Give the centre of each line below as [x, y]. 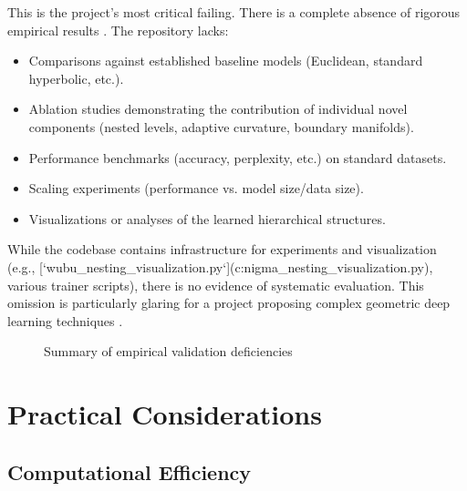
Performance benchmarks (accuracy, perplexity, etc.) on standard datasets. [238, 157]
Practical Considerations [165, 414]
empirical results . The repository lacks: [118, 30]
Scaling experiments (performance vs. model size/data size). [196, 188]
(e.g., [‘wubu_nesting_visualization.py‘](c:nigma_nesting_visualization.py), [220, 266]
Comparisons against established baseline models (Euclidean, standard [226, 61]
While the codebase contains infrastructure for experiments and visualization [222, 249]
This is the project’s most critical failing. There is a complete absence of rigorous [234, 12]
